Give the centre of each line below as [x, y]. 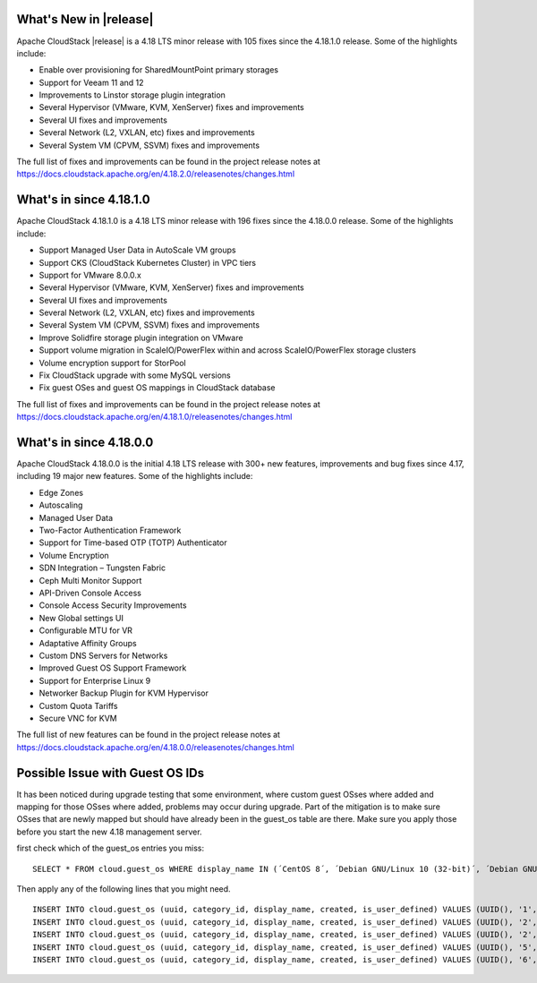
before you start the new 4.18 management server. [109, 832]
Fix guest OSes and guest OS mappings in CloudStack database [158, 388]
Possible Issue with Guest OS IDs [111, 773]
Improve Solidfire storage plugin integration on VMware [141, 338]
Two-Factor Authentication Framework [110, 530]
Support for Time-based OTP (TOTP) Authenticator [133, 543]
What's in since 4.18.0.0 [85, 442]
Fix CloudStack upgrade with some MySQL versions [135, 375]
